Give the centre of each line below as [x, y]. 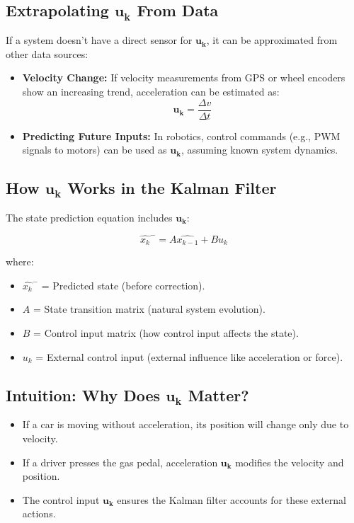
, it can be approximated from [272, 40]
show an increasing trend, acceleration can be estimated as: [151, 91]
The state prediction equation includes [89, 218]
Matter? [218, 395]
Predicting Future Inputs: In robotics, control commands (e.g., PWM [181, 136]
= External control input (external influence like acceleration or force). [189, 356]
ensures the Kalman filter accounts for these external [232, 499]
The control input [61, 499]
